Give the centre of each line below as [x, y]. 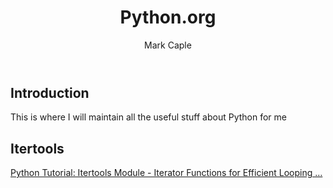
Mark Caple [168, 45]
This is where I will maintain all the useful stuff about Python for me [149, 117]
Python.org [168, 17]
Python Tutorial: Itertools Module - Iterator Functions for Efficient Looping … [166, 173]
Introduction [50, 92]
